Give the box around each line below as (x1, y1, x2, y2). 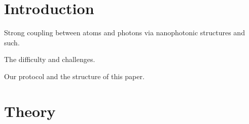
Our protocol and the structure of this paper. (4, 71, 145, 81)
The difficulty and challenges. (4, 54, 95, 65)
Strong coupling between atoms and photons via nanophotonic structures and (4, 27, 245, 38)
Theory (4, 100, 56, 121)
